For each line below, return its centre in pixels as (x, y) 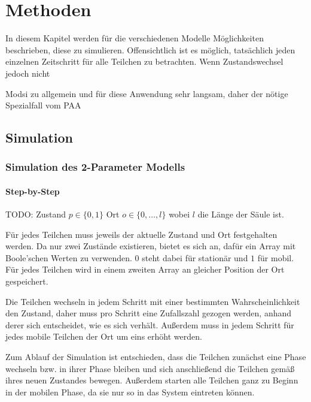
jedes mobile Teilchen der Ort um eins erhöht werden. (104, 336)
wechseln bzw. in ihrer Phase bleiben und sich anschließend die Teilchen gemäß (150, 368)
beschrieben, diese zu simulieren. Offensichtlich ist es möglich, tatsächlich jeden (150, 49)
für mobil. (276, 257)
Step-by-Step (33, 191)
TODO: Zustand (36, 214)
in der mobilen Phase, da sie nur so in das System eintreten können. (130, 392)
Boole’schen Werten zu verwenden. (69, 257)
